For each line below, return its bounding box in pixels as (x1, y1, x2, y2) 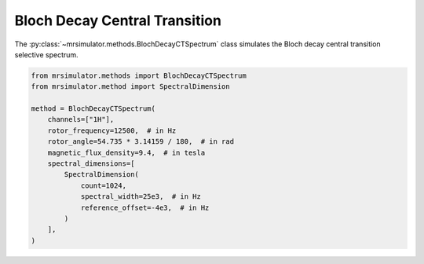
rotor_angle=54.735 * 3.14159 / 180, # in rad (47, 137, 235, 146)
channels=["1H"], (47, 115, 115, 124)
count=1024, (80, 181, 127, 190)
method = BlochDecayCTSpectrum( (31, 104, 156, 113)
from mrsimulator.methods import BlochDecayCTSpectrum (31, 71, 247, 80)
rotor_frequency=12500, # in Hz (47, 126, 177, 135)
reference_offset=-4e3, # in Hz (80, 203, 210, 212)
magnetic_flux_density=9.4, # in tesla (47, 148, 206, 157)
